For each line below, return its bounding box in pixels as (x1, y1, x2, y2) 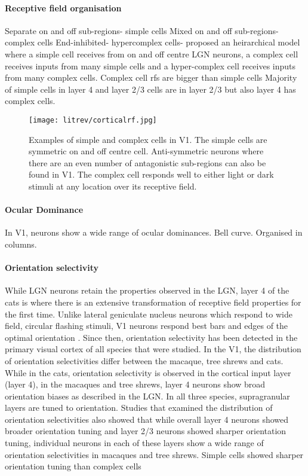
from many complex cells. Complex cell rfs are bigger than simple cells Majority (5, 71, 297, 84)
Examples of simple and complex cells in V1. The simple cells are (29, 133, 267, 145)
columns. (5, 237, 37, 250)
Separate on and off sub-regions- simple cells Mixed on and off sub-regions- (5, 24, 279, 36)
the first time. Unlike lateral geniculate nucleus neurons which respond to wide (5, 307, 292, 320)
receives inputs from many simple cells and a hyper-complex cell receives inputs (5, 59, 296, 72)
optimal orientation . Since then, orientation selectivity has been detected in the (5, 331, 298, 343)
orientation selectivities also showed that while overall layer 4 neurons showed (5, 413, 289, 425)
